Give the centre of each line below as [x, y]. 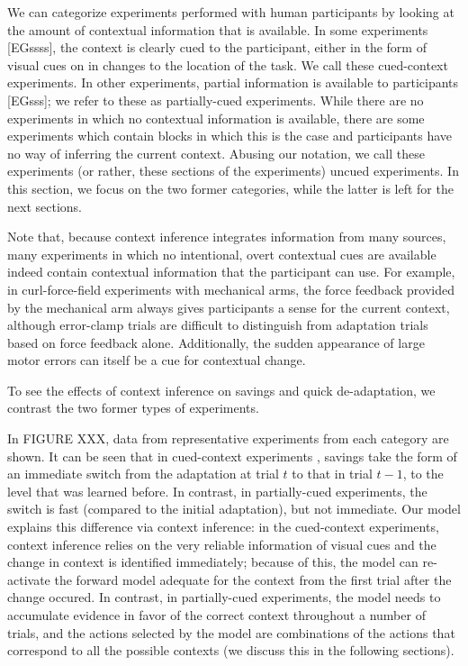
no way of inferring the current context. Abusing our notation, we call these [216, 153]
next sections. [45, 206]
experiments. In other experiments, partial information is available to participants [233, 82]
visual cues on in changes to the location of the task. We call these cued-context [228, 64]
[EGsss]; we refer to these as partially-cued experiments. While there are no [216, 100]
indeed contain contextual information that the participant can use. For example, [231, 272]
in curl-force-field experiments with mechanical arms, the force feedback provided [231, 289]
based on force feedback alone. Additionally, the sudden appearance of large [216, 342]
